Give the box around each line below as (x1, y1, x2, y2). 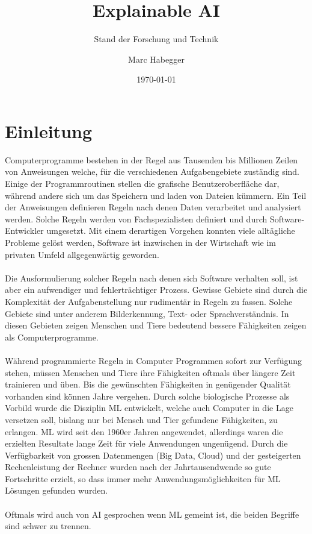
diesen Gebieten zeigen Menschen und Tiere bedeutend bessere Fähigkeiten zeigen (5, 319, 307, 331)
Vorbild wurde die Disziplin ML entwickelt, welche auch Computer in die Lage (5, 401, 293, 414)
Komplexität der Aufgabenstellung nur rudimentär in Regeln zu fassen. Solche (5, 295, 293, 307)
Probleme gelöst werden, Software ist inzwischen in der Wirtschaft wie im (5, 236, 276, 248)
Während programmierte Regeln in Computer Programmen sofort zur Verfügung (5, 354, 302, 366)
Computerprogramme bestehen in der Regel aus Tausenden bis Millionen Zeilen (5, 153, 298, 166)
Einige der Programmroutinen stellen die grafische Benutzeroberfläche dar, (5, 177, 280, 190)
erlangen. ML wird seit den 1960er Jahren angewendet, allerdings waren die (5, 425, 283, 438)
